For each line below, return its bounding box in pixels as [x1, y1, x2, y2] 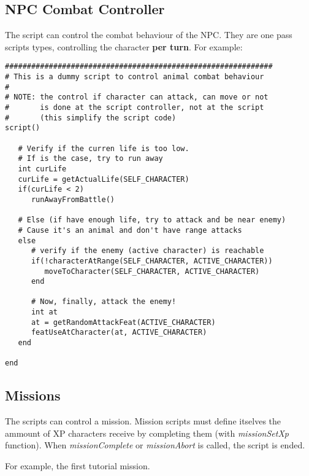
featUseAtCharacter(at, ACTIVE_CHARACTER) [31, 328, 207, 337]
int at [31, 308, 58, 317]
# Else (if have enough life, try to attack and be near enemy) [18, 216, 286, 225]
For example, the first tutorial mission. [5, 459, 150, 472]
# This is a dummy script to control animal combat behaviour [5, 72, 264, 82]
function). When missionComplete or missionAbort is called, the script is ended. [5, 439, 305, 451]
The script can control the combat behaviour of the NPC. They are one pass [5, 28, 292, 41]
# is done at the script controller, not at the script [5, 103, 264, 112]
